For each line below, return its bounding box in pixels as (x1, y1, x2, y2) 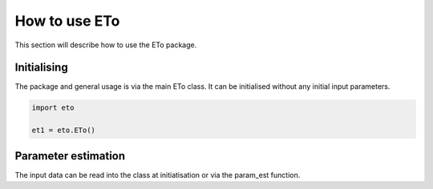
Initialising (14, 61, 68, 74)
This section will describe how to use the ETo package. (14, 40, 197, 50)
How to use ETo (14, 12, 120, 30)
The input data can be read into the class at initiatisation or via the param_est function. (14, 170, 301, 179)
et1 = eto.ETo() (31, 126, 96, 135)
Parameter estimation (14, 149, 126, 163)
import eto (31, 103, 75, 112)
